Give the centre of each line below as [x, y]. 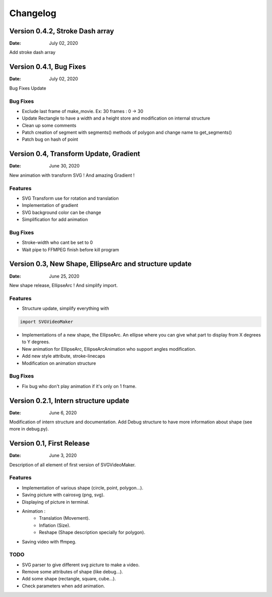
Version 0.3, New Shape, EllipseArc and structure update [100, 264]
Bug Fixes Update [28, 88]
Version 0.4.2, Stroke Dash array [62, 31]
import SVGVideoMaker [47, 322]
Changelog [33, 13]
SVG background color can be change [61, 212]
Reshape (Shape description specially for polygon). [92, 532]
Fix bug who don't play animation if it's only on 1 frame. [79, 386]
